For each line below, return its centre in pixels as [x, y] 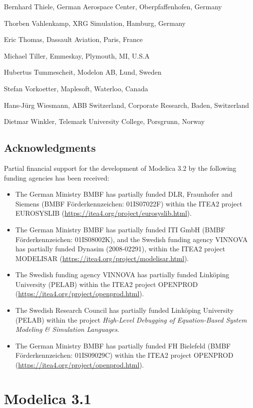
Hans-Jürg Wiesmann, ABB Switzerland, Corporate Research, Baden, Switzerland [126, 105]
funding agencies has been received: [57, 177]
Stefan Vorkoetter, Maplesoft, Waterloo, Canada [76, 88]
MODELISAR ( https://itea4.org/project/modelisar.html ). [102, 258]
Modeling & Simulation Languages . [67, 329]
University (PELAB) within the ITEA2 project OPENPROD [107, 284]
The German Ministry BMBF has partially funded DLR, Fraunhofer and [124, 194]
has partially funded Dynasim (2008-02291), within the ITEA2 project [120, 249]
